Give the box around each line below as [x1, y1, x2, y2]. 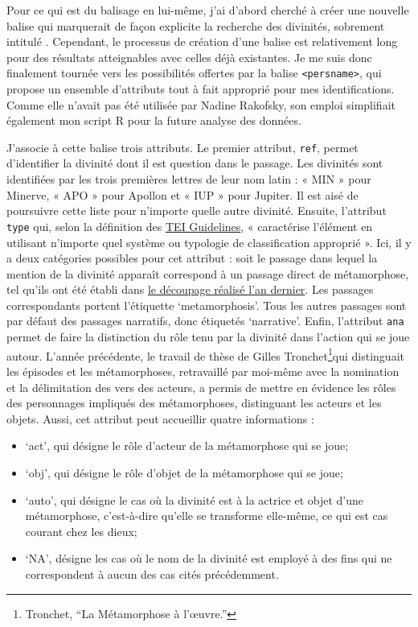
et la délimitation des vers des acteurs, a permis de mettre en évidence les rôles [6, 378, 396, 395]
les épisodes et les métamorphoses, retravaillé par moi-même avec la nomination [6, 362, 400, 379]
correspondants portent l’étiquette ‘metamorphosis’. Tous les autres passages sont [6, 296, 407, 313]
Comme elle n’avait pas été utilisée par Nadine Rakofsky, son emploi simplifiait [6, 96, 395, 113]
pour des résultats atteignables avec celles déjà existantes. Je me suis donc [6, 48, 372, 65]
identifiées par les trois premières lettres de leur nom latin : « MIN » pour [6, 171, 371, 188]
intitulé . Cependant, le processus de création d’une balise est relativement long [6, 33, 398, 50]
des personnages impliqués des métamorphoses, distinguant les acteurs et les [6, 394, 382, 411]
